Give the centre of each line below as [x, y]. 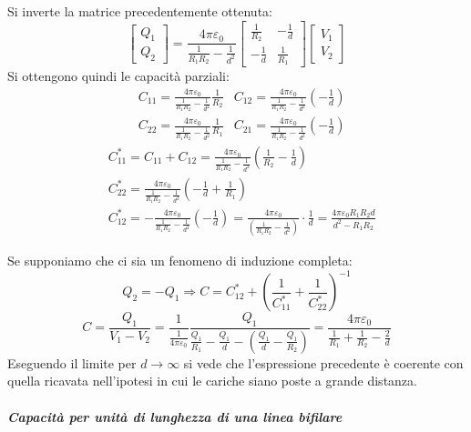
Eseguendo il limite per [72, 362]
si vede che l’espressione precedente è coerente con [323, 362]
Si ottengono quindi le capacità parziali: [118, 76]
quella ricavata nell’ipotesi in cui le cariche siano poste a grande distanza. [212, 381]
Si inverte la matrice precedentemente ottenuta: [140, 11]
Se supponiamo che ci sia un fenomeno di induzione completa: [180, 260]
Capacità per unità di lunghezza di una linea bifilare [175, 416]
